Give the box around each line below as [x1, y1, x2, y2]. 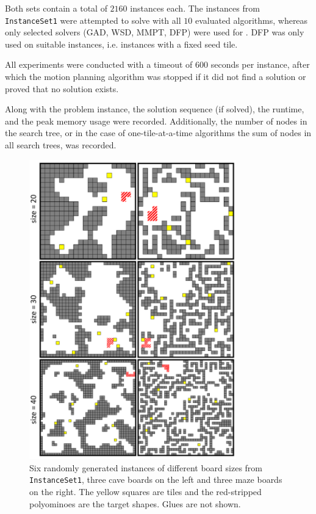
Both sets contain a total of [5, 2, 107, 14]
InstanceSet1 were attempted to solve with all [5, 13, 181, 26]
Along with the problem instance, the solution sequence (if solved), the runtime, [5, 103, 304, 115]
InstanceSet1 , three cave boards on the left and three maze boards [29, 473, 282, 486]
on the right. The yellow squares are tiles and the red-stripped [29, 485, 262, 498]
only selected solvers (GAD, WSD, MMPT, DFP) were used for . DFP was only [5, 26, 304, 38]
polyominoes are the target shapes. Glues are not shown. [29, 497, 241, 510]
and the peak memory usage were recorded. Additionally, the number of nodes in [5, 114, 307, 127]
